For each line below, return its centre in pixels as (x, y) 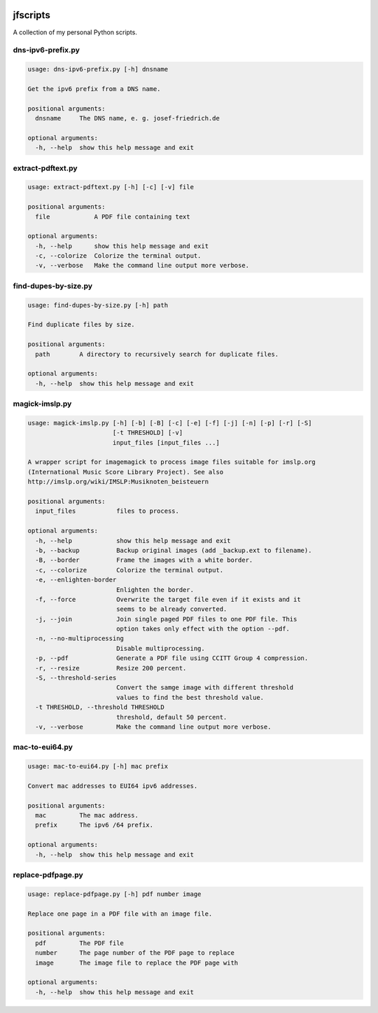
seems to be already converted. (171, 609)
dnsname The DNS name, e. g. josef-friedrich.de (127, 118)
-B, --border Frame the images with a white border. (144, 560)
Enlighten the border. (155, 590)
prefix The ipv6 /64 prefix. (94, 825)
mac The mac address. (87, 815)
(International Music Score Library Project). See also (126, 472)
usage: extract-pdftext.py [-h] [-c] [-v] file (111, 187)
